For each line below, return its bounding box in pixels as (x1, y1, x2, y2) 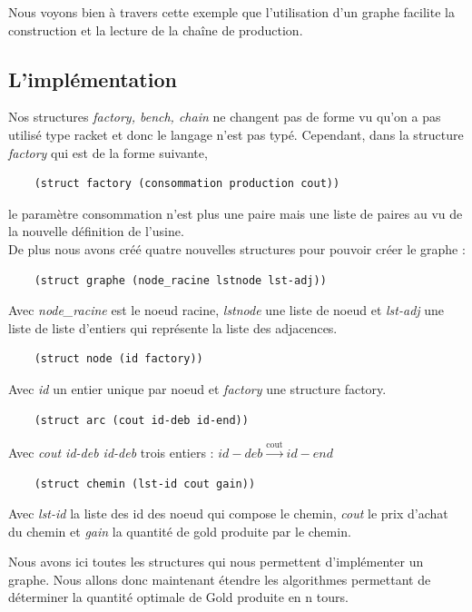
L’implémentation (8, 64, 177, 93)
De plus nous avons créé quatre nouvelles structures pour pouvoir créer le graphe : (8, 239, 466, 258)
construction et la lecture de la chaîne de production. (8, 20, 303, 39)
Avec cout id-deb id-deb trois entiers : (8, 442, 214, 461)
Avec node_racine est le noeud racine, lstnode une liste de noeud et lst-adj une (8, 301, 445, 320)
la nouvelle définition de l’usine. (8, 222, 184, 241)
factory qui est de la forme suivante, (8, 143, 208, 162)
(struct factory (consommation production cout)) (34, 177, 340, 191)
